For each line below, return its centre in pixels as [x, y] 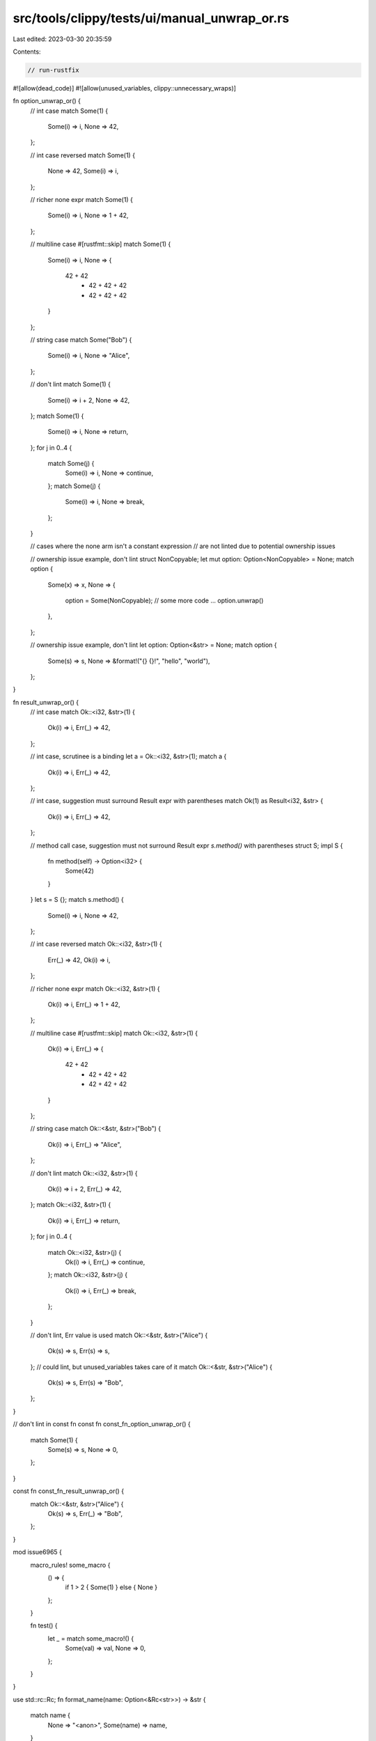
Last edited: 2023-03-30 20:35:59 [62, 39]
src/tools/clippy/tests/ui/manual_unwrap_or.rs [151, 18]
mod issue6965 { [38, 1552]
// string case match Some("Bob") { [81, 339]
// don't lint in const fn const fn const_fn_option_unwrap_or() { [102, 1424]
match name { [50, 1715]
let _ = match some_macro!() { [91, 1638]
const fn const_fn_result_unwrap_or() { [69, 1491]
